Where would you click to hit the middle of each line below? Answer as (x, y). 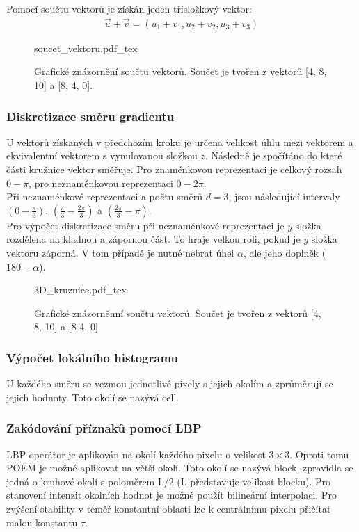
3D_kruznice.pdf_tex (80, 290)
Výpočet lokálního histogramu (93, 357)
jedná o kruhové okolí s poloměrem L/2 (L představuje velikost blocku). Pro (169, 481)
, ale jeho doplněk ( (285, 252)
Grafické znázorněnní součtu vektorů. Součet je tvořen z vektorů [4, (178, 313)
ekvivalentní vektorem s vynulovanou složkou (102, 155)
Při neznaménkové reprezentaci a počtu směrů (104, 196)
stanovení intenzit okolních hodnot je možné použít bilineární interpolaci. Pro (171, 495)
